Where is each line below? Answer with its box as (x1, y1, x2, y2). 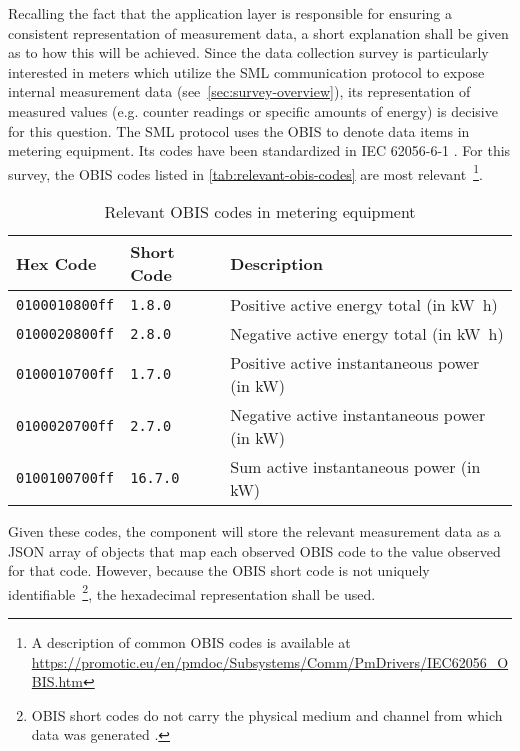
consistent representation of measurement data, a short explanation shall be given (8, 22, 509, 43)
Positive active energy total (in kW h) (230, 293, 498, 316)
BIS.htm (31, 671, 83, 692)
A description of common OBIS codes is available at (31, 632, 351, 653)
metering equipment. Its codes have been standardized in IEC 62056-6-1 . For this (8, 140, 511, 161)
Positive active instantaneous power (230, 351, 480, 374)
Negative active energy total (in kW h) (230, 322, 504, 345)
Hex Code (16, 251, 97, 275)
